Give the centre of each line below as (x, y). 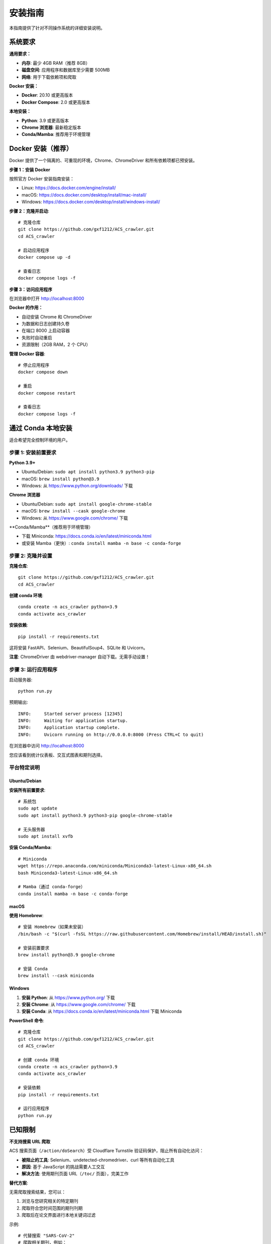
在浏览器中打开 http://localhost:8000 (47, 298)
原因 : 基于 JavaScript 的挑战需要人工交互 (63, 1166)
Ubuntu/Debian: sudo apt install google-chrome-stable (87, 504)
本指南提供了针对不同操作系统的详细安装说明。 (57, 28)
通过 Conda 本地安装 (41, 428)
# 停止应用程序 (34, 365)
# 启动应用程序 (34, 250)
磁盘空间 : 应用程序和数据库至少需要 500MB (66, 70)
